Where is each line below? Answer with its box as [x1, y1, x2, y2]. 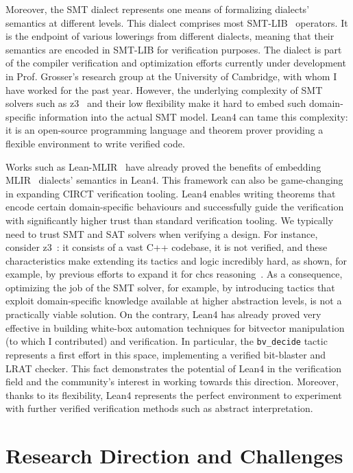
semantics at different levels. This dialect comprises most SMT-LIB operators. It [5, 15, 348, 29]
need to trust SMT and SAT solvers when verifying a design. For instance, [5, 226, 318, 241]
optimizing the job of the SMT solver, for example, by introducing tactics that [5, 280, 335, 294]
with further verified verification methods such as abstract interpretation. [5, 401, 313, 415]
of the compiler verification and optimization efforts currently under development [5, 56, 346, 70]
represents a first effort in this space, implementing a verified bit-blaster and [5, 347, 326, 361]
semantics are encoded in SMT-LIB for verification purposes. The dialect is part [5, 42, 342, 56]
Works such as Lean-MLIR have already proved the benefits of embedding [5, 159, 321, 173]
